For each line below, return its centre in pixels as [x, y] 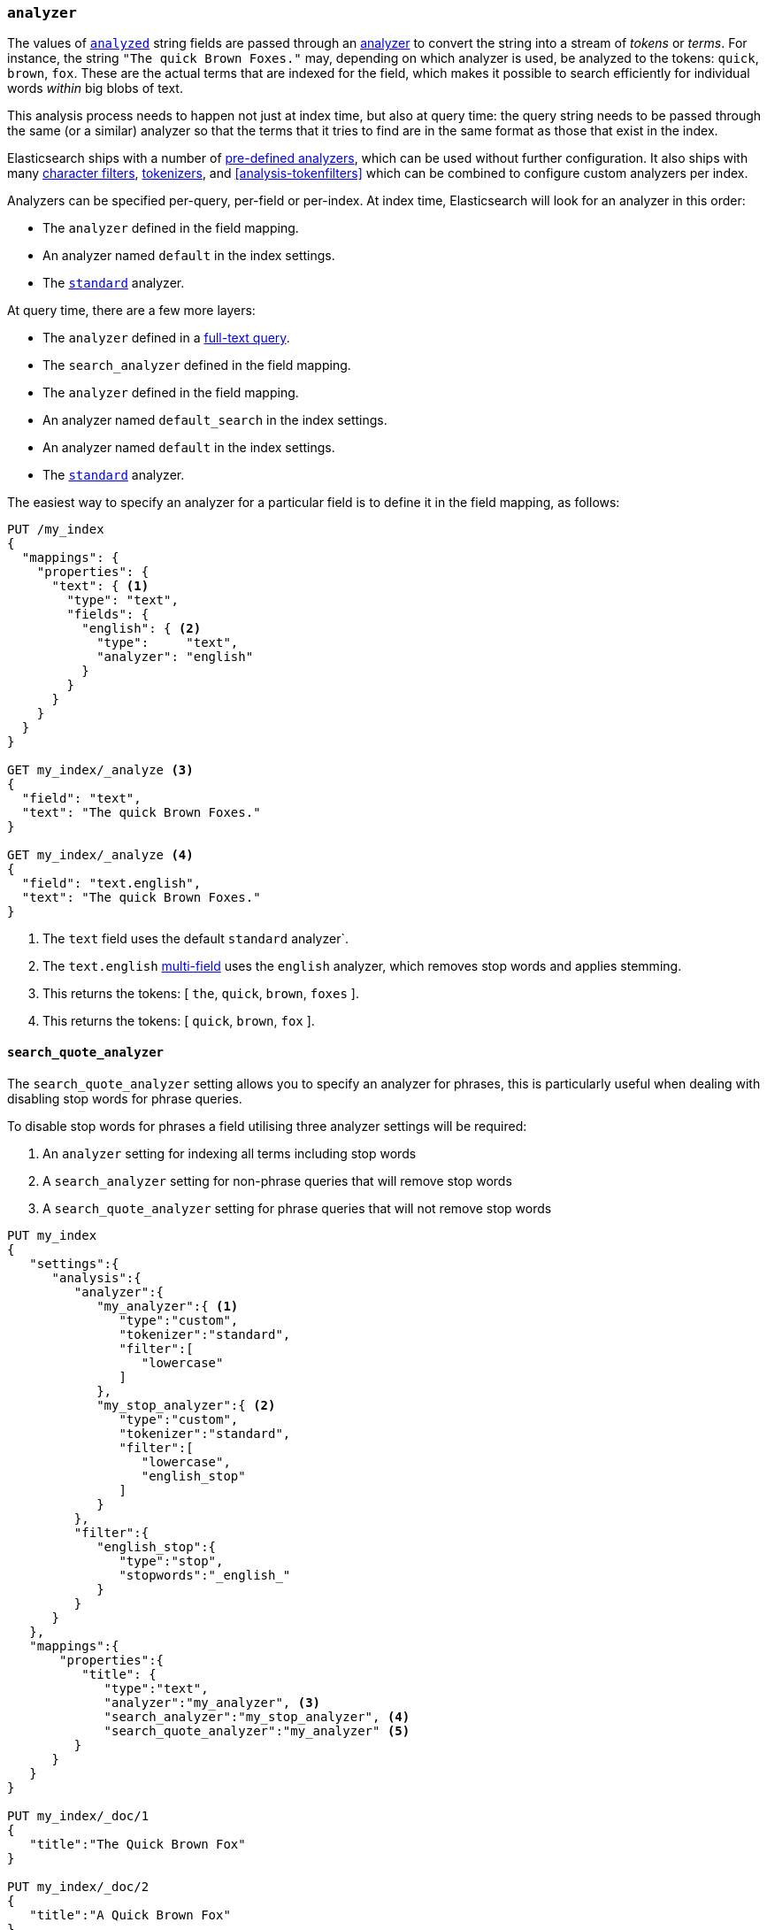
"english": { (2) [142, 629]
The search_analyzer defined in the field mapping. [197, 365]
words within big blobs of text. [95, 88]
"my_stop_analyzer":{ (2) [186, 1405]
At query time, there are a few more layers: [131, 311]
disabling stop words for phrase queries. [125, 1098]
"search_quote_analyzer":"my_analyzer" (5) [257, 1730]
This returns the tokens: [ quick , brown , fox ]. [179, 1021]
